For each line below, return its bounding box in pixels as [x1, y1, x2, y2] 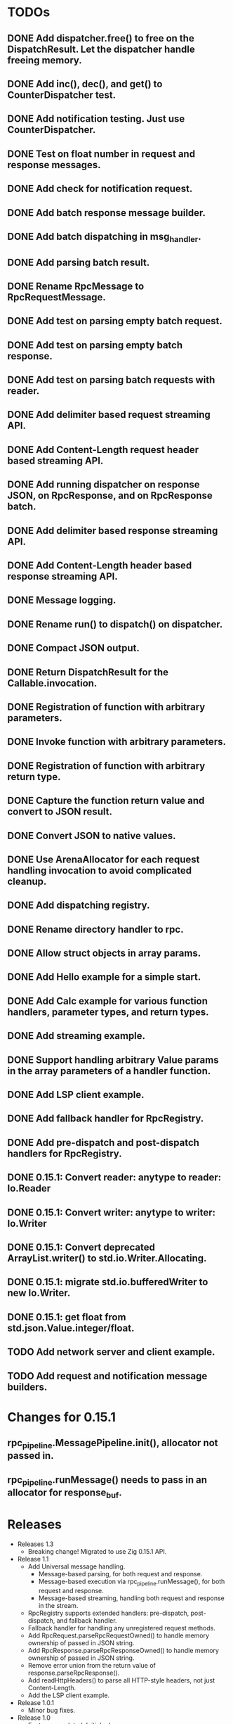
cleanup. [7, 875, 47, 887]
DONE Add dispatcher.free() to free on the [7, 32, 194, 44]
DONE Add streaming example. [7, 1030, 146, 1042]
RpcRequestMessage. [7, 291, 107, 303]
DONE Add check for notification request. [7, 183, 193, 195]
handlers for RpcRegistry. [7, 1147, 122, 1159]
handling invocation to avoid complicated [7, 864, 192, 876]
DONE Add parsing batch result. [7, 256, 150, 268]
